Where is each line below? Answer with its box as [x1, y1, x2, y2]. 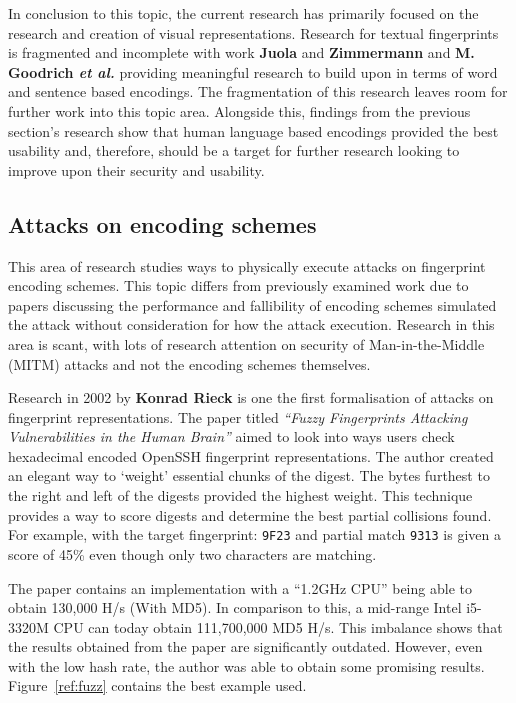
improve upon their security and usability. [8, 159, 265, 180]
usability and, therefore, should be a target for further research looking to [8, 140, 460, 161]
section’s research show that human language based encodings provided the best [8, 120, 499, 141]
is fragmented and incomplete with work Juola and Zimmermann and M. [8, 42, 475, 63]
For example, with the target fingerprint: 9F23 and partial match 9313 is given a [8, 524, 501, 545]
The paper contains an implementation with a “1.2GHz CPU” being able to [8, 577, 472, 598]
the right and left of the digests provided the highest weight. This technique [8, 485, 473, 506]
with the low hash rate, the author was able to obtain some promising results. [8, 655, 485, 676]
